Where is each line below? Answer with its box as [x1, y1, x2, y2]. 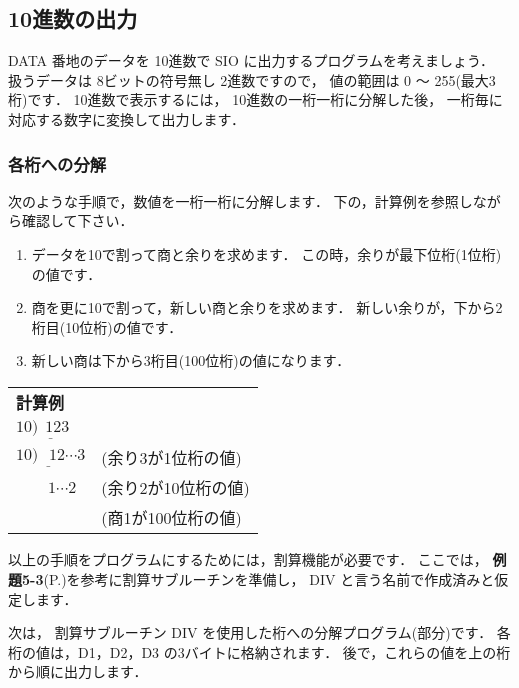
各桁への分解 [8, 151, 107, 176]
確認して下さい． [21, 210, 134, 231]
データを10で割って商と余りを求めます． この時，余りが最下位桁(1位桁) [31, 243, 502, 264]
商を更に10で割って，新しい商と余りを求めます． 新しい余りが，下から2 [31, 297, 503, 318]
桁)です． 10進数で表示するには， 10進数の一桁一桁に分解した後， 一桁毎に [8, 89, 503, 110]
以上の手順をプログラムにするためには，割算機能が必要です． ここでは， [8, 549, 488, 570]
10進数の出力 [8, 3, 138, 34]
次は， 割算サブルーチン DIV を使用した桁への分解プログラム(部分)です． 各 [8, 622, 511, 643]
